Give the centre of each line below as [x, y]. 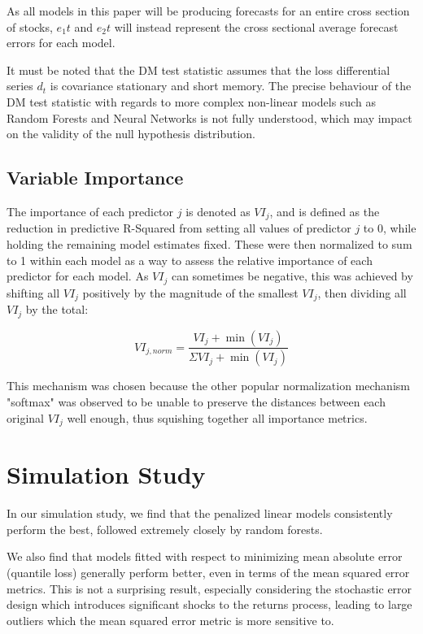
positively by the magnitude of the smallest [190, 292]
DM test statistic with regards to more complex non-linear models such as [191, 101]
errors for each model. [61, 43]
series [20, 86]
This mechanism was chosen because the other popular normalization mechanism [208, 386]
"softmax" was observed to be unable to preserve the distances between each [196, 402]
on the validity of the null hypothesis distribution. [131, 134]
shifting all [33, 292]
